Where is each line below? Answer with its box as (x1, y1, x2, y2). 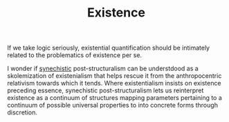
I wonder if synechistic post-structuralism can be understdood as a (7, 64, 199, 73)
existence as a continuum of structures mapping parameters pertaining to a (7, 94, 223, 102)
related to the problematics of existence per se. (7, 51, 143, 59)
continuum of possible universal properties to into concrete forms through (7, 101, 218, 110)
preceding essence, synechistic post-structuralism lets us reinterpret (7, 86, 204, 94)
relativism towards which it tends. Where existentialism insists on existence (7, 79, 221, 88)
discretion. (7, 108, 38, 116)
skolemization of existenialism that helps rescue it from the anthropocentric (7, 72, 222, 80)
